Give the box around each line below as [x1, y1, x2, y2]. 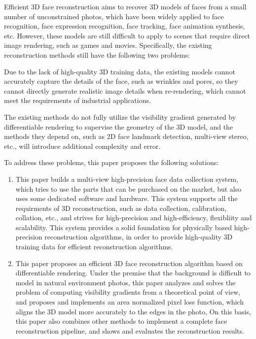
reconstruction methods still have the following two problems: [4, 49, 190, 60]
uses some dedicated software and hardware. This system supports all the [15, 193, 238, 203]
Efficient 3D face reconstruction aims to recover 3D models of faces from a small [4, 1, 247, 11]
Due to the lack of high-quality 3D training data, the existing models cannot [4, 66, 235, 76]
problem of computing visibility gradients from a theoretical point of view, [15, 287, 241, 297]
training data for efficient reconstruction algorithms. [15, 241, 173, 252]
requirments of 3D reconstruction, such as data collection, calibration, [15, 203, 227, 213]
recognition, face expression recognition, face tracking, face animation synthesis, [4, 21, 245, 31]
